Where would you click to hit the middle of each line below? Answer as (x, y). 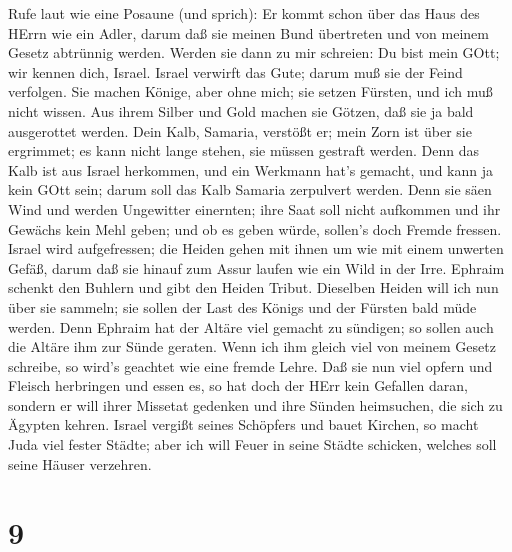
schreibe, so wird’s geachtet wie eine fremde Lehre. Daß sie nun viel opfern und (250, 365)
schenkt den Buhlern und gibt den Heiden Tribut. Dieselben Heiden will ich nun (253, 287)
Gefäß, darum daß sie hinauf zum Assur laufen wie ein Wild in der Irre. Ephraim (256, 267)
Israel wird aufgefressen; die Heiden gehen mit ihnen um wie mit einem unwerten (256, 248)
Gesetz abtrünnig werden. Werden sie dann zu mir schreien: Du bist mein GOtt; (254, 52)
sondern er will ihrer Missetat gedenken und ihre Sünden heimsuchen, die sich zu (255, 404)
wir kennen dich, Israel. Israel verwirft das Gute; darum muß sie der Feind (235, 71)
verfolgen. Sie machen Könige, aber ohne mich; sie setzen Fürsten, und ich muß (250, 91)
